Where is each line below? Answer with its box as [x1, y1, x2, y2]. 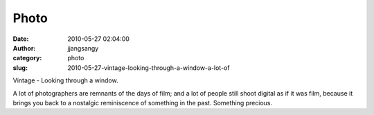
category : [12, 54, 42, 62]
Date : [12, 35, 29, 43]
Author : [12, 44, 36, 52]
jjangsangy [67, 44, 99, 52]
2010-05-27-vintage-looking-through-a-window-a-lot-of [67, 63, 230, 72]
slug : [12, 63, 28, 72]
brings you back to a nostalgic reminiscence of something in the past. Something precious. [12, 98, 273, 107]
